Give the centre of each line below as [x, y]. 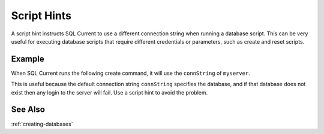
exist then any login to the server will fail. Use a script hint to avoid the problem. [109, 92]
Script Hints [41, 16]
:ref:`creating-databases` [42, 124]
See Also [28, 110]
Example [28, 59]
